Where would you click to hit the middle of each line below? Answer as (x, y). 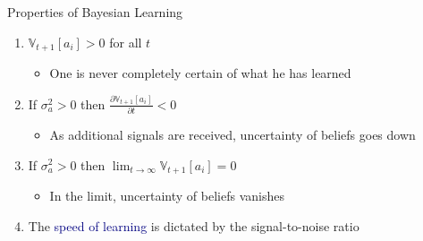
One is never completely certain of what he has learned (200, 73)
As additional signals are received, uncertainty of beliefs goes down (233, 134)
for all (126, 42)
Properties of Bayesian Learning (95, 12)
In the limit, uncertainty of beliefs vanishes (167, 195)
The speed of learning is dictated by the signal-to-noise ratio (194, 225)
